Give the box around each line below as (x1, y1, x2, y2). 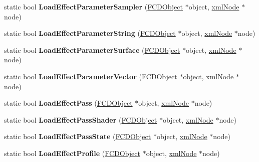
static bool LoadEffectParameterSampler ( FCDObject (4, 1, 183, 11)
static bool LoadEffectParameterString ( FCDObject (4, 28, 176, 38)
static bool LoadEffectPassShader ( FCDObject (4, 114, 157, 125)
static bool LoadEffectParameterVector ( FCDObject (4, 71, 177, 81)
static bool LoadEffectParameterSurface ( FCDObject (4, 44, 180, 55)
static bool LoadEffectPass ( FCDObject (4, 98, 133, 108)
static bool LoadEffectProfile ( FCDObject (4, 148, 140, 158)
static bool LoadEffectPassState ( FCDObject (4, 131, 151, 142)
